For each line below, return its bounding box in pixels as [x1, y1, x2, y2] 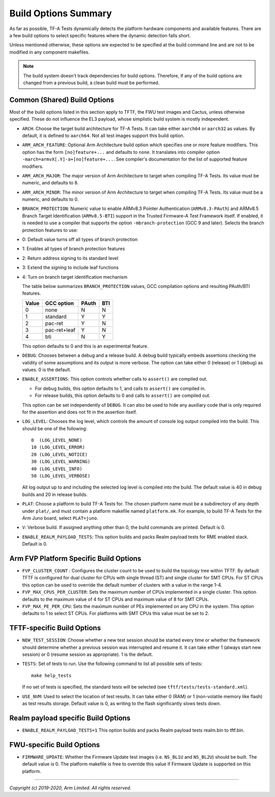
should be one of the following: [22, 426, 88, 432]
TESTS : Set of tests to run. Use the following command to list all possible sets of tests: [22, 660, 203, 667]
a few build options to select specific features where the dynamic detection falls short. [9, 32, 191, 38]
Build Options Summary [9, 8, 112, 19]
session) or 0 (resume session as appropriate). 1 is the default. [22, 651, 153, 657]
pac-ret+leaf [45, 326, 76, 333]
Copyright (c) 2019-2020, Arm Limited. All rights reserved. [9, 785, 132, 791]
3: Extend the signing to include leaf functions [22, 264, 119, 271]
